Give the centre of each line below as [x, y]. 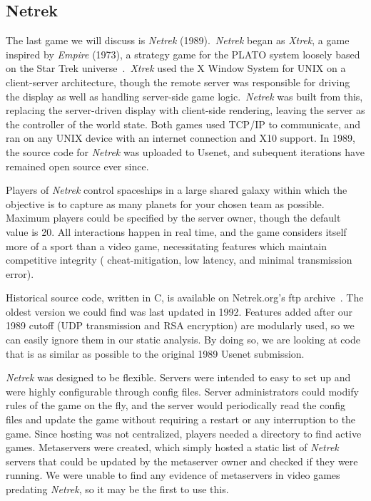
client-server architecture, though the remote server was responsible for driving [178, 82]
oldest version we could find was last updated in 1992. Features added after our [179, 311]
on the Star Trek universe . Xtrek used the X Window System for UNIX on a [176, 68]
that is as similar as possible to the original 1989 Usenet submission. [155, 353]
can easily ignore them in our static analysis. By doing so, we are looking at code [183, 340]
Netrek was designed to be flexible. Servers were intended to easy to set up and [178, 377]
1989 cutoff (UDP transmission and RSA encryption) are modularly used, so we [180, 325]
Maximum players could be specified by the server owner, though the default [173, 218]
